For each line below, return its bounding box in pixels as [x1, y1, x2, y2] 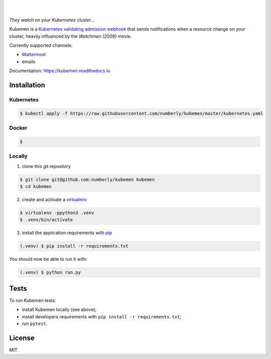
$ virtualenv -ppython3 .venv [20, 210, 94, 216]
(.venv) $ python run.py [20, 270, 81, 275]
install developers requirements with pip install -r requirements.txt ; [22, 313, 182, 319]
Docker [9, 124, 28, 131]
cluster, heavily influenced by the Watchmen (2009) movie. [9, 33, 132, 39]
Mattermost [22, 52, 46, 58]
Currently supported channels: [9, 42, 73, 48]
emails [22, 58, 36, 65]
